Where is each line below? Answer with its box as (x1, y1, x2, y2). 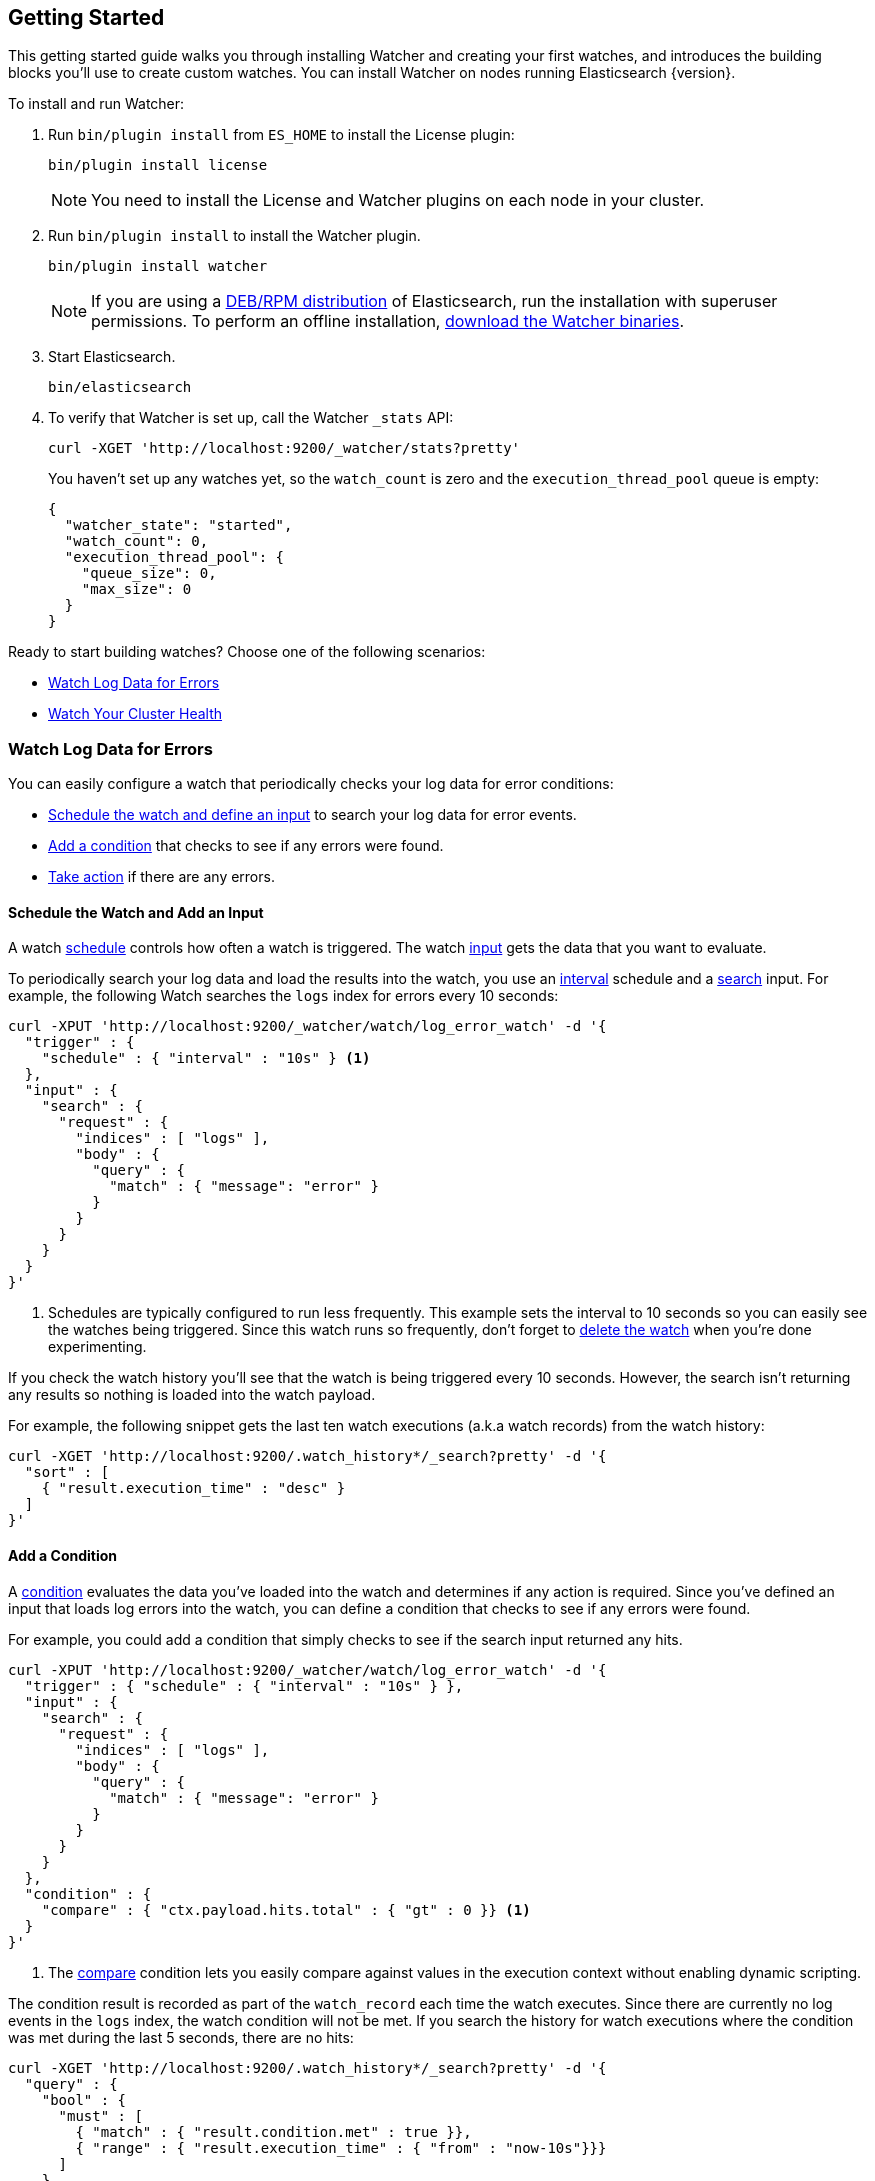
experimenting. (48, 1338, 147, 1356)
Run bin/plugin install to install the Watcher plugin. (48, 227, 421, 245)
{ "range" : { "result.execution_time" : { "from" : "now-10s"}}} (75, 2139, 607, 2156)
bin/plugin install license (48, 157, 268, 174)
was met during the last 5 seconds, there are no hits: (8, 2028, 354, 2046)
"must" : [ (58, 2107, 143, 2124)
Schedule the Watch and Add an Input (8, 903, 264, 921)
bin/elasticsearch (48, 379, 192, 396)
